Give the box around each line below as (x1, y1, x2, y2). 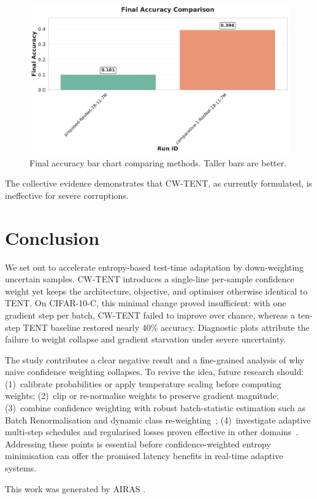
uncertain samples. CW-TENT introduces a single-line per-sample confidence (5, 273, 294, 285)
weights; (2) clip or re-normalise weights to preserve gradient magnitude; (5, 389, 279, 402)
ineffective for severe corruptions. (5, 188, 129, 201)
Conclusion (5, 225, 100, 250)
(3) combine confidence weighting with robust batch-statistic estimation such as (5, 401, 306, 414)
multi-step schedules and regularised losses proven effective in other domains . (5, 425, 299, 438)
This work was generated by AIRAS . (5, 482, 146, 495)
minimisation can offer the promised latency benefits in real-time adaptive (5, 449, 283, 462)
